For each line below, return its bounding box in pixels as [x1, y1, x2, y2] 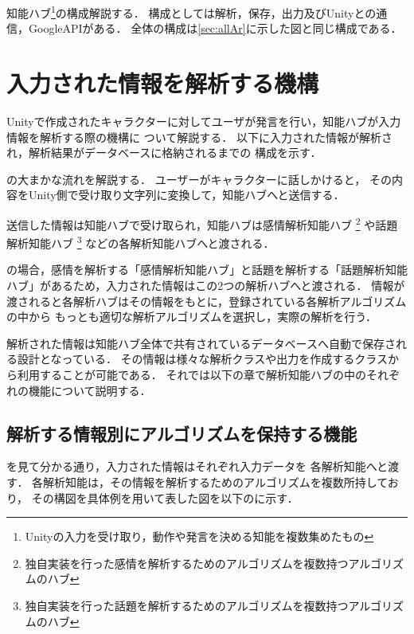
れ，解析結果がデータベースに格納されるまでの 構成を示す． [6, 144, 322, 161]
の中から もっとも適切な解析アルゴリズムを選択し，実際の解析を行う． [6, 308, 377, 325]
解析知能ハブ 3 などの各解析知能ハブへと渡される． [6, 233, 275, 251]
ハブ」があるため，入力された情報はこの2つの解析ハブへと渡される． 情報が [6, 277, 405, 294]
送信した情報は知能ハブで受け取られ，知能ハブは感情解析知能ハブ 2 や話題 [6, 213, 398, 233]
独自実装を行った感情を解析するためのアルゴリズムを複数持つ [25, 554, 349, 571]
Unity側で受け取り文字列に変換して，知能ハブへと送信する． [28, 186, 345, 203]
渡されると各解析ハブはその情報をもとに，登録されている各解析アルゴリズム [6, 292, 407, 309]
